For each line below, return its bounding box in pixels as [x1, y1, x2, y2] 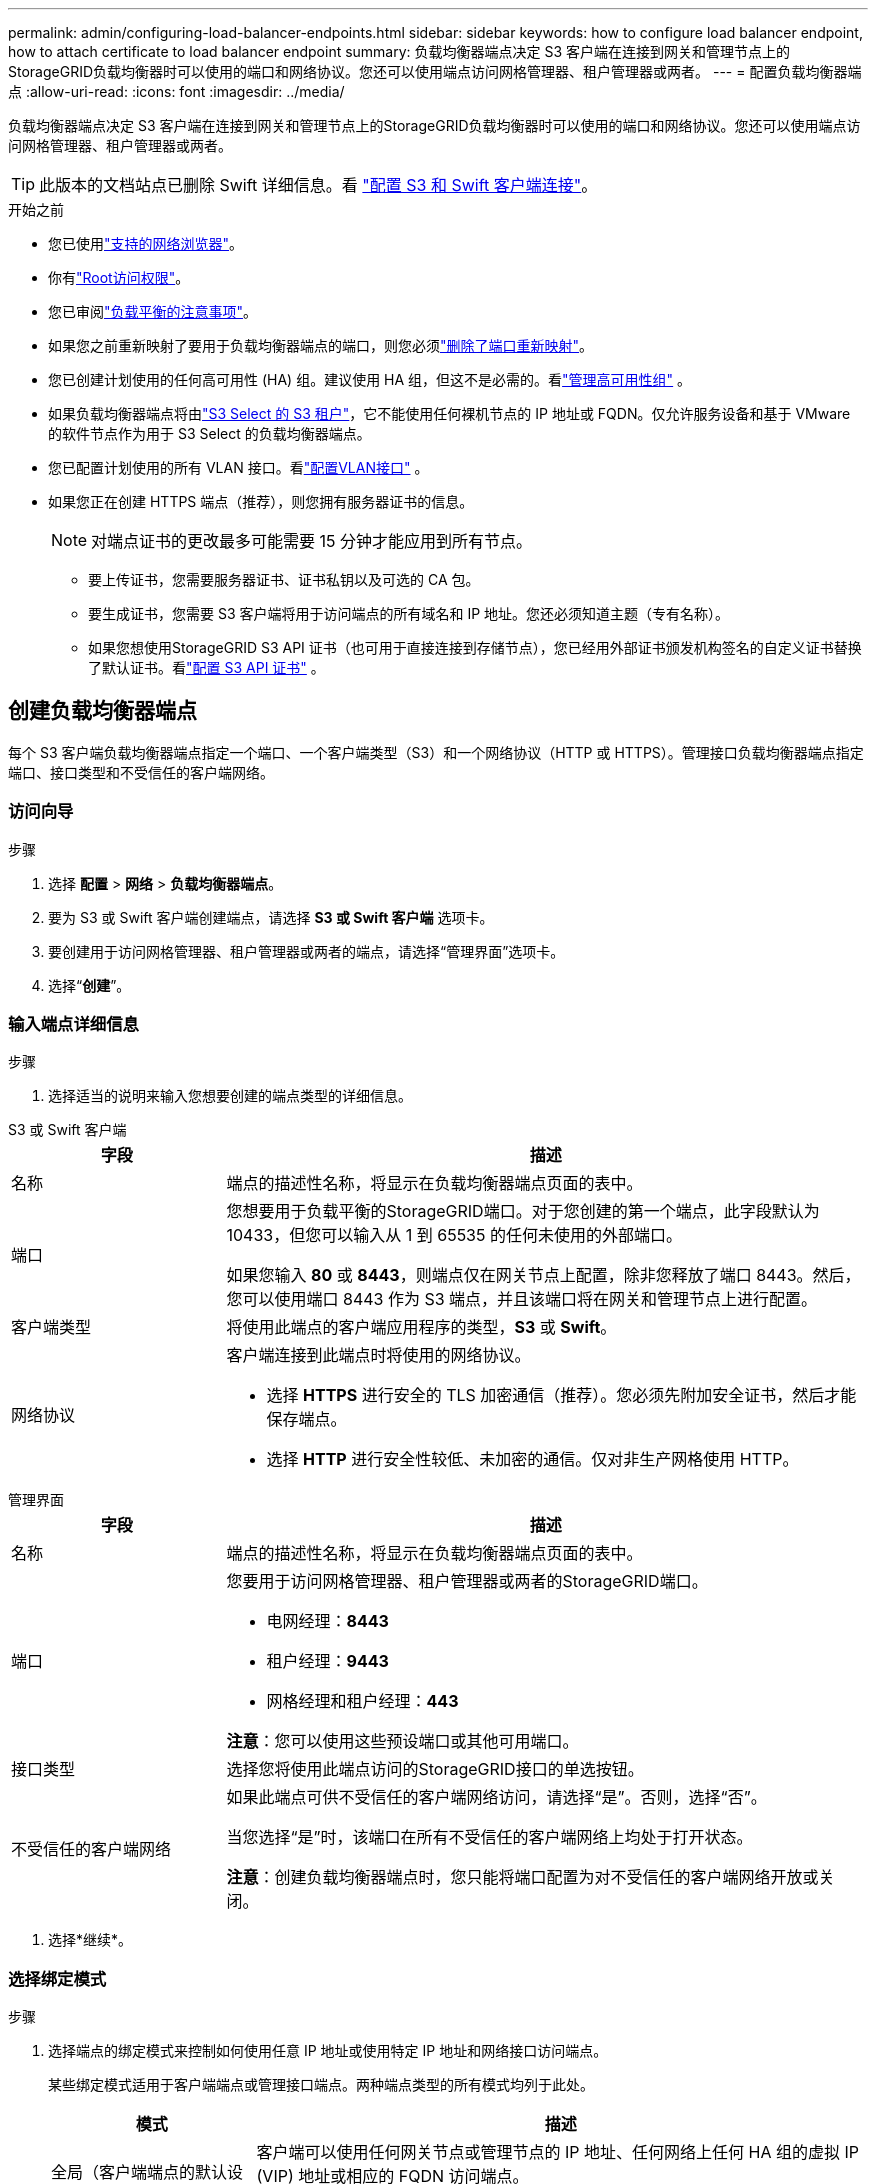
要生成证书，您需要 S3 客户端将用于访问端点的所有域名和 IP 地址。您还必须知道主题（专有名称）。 [88, 605, 730, 622]
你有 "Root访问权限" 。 [48, 269, 190, 286]
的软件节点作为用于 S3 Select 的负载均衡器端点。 [48, 425, 371, 442]
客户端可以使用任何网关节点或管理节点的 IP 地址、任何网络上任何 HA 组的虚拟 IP [256, 2142, 859, 2163]
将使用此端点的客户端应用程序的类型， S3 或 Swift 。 [226, 1317, 617, 1338]
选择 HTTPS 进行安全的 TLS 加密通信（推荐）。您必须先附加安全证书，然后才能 [266, 1385, 857, 1406]
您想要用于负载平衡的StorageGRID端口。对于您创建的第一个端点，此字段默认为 [226, 1201, 820, 1222]
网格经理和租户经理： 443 [266, 1691, 459, 1712]
